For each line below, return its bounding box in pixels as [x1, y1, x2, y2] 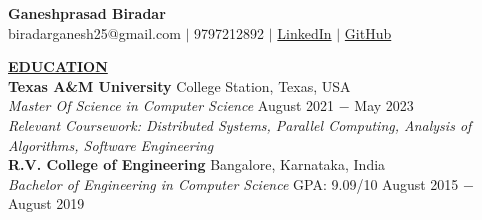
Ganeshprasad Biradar [8, 3, 166, 23]
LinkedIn [277, 22, 332, 43]
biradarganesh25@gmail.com [8, 22, 181, 43]
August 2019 [8, 193, 85, 214]
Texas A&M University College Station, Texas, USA [8, 75, 351, 96]
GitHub [344, 22, 392, 43]
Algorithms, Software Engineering [8, 134, 214, 155]
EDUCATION [8, 56, 108, 77]
